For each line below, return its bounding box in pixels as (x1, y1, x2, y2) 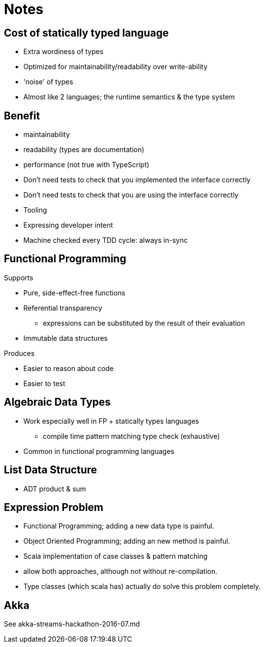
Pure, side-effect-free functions (23, 288, 126, 297)
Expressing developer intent (23, 221, 113, 230)
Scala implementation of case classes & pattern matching (23, 552, 207, 561)
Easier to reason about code (23, 364, 114, 373)
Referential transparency (23, 303, 102, 312)
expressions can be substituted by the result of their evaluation (43, 318, 245, 327)
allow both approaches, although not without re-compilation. (23, 567, 218, 576)
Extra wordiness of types (23, 47, 104, 56)
